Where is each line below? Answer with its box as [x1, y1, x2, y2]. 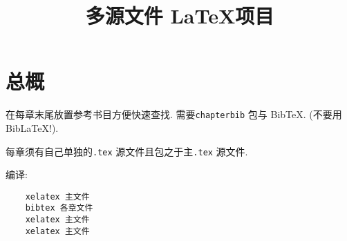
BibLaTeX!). [6, 120, 59, 135]
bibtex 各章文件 [25, 203, 93, 213]
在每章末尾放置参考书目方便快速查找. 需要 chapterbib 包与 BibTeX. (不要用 [6, 107, 342, 122]
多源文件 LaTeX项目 [85, 1, 274, 30]
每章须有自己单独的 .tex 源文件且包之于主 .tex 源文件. [6, 144, 248, 158]
